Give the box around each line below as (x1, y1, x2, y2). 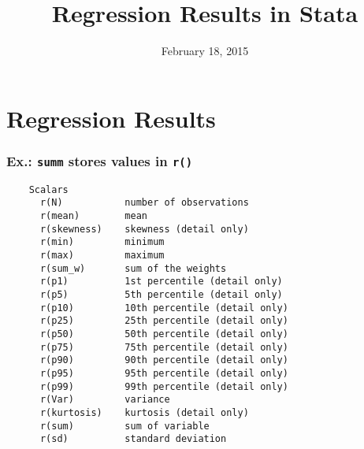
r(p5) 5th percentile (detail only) (39, 288, 283, 300)
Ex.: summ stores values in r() (6, 150, 193, 170)
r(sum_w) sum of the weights (39, 262, 227, 274)
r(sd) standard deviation (39, 433, 227, 445)
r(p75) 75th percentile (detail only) (39, 341, 288, 353)
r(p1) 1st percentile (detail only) (39, 276, 283, 288)
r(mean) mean (39, 210, 147, 221)
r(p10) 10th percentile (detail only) (39, 302, 288, 314)
